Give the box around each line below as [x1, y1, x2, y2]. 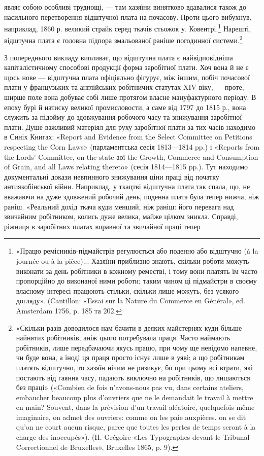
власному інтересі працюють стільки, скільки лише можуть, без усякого [16, 285, 239, 296]
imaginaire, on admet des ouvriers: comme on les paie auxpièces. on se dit [16, 411, 246, 422]
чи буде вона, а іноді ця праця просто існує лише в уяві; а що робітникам [16, 352, 245, 363]
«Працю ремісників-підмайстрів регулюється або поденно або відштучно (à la [16, 245, 258, 256]
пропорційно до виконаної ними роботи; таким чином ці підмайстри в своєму [16, 275, 257, 286]
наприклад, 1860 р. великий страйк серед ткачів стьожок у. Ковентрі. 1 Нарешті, [4, 22, 251, 33]
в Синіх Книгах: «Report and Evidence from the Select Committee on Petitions [4, 131, 252, 142]
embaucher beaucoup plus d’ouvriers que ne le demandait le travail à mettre [16, 392, 253, 402]
